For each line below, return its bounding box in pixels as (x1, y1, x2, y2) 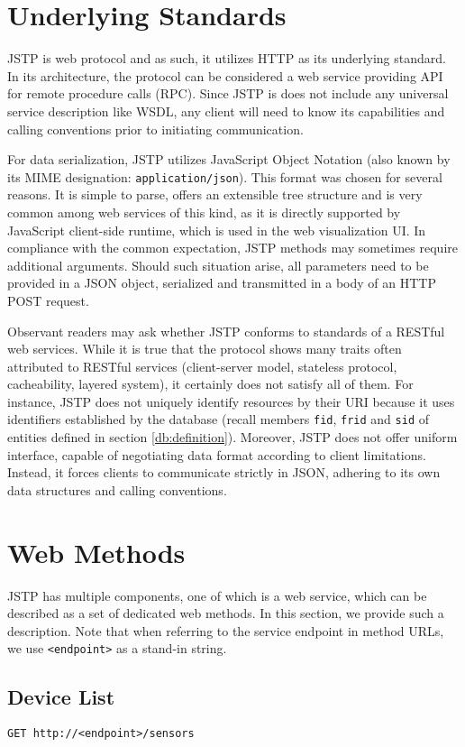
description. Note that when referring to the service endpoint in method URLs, (7, 621, 444, 640)
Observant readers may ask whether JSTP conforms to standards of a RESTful (7, 321, 445, 340)
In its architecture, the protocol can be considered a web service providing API (7, 66, 443, 85)
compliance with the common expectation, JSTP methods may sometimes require (7, 238, 458, 257)
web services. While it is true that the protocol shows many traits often (7, 339, 402, 358)
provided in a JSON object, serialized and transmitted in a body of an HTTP (7, 273, 436, 292)
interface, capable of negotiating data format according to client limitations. (7, 445, 426, 464)
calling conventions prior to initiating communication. (7, 119, 304, 138)
